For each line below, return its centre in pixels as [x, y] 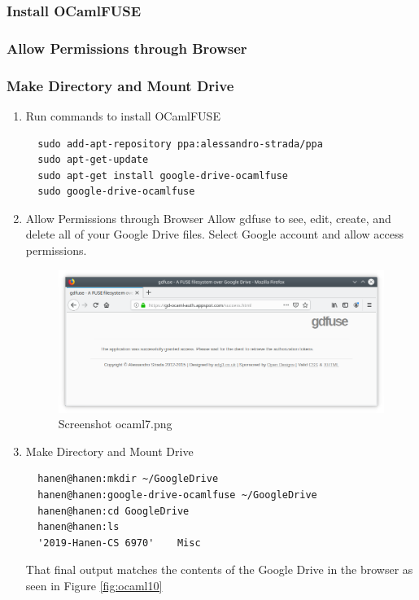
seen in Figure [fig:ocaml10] [94, 586]
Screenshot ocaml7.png [115, 424]
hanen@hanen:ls [79, 527]
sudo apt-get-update [93, 160]
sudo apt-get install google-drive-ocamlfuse [163, 175]
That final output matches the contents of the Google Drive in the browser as [219, 569]
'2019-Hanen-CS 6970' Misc [119, 543]
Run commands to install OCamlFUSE [123, 115]
